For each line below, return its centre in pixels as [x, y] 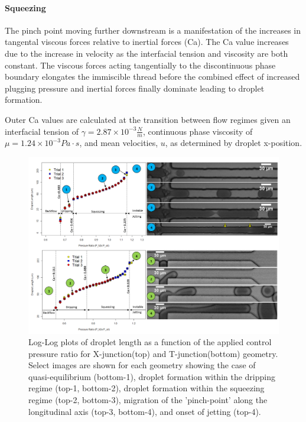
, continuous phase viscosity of [198, 131]
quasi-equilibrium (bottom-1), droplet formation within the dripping [152, 376]
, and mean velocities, [119, 143]
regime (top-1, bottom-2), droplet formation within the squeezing [147, 388]
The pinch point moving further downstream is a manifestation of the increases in [153, 30]
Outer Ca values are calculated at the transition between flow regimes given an [148, 119]
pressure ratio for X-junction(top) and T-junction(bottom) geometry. [153, 353]
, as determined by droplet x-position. [234, 143]
